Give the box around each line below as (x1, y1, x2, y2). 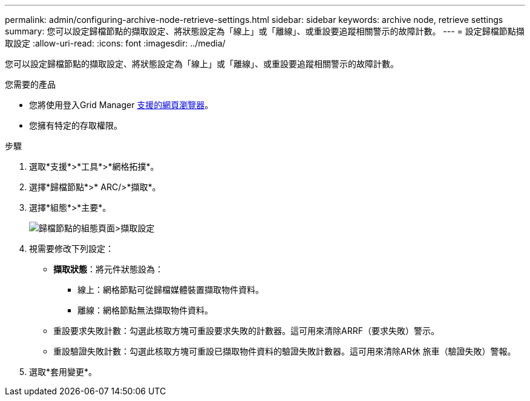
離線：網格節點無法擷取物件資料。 (77, 305, 213, 315)
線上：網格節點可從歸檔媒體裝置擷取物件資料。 (77, 284, 264, 295)
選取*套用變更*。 (29, 367, 97, 377)
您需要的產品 (5, 79, 56, 89)
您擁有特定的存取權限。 (29, 120, 122, 130)
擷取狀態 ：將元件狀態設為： (53, 264, 163, 274)
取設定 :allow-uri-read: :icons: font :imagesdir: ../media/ (5, 38, 226, 48)
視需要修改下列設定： (29, 243, 114, 254)
